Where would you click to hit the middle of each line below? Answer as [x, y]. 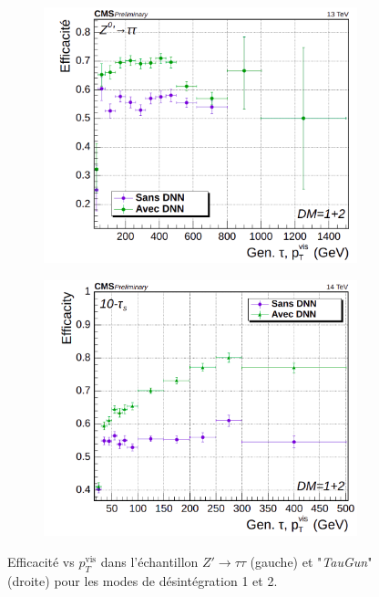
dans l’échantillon [149, 561]
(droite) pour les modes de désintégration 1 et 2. [143, 580]
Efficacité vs [41, 561]
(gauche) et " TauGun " [311, 561]
